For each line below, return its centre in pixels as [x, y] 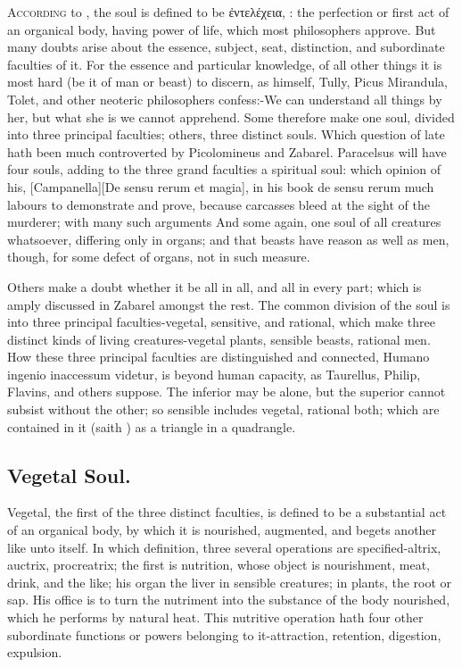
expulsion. [35, 652]
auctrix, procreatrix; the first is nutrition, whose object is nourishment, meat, [219, 565]
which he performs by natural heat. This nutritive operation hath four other [215, 617]
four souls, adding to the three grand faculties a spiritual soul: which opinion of [224, 169]
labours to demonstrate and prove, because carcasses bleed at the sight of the [219, 204]
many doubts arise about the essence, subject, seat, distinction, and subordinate [226, 47]
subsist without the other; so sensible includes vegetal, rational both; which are [223, 409]
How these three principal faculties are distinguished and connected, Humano [219, 357]
